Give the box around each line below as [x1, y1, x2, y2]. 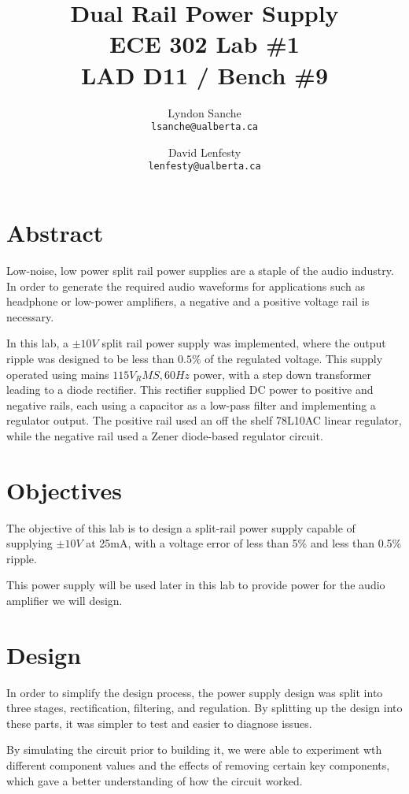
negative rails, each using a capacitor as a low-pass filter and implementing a [6, 396, 376, 413]
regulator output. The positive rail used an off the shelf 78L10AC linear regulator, [6, 412, 402, 429]
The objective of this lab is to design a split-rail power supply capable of [6, 519, 356, 536]
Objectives [6, 473, 122, 506]
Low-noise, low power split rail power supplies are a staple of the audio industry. [6, 262, 394, 278]
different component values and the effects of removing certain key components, [6, 757, 390, 774]
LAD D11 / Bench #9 [80, 58, 329, 91]
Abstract [6, 217, 104, 248]
